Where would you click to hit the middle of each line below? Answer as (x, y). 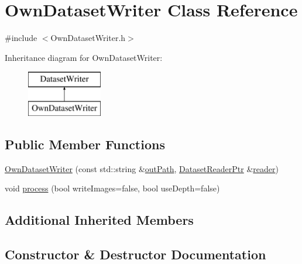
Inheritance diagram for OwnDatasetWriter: (84, 57)
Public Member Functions (85, 144)
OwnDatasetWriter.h (88, 38)
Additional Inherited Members (99, 220)
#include (21, 38)
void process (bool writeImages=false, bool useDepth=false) (112, 188)
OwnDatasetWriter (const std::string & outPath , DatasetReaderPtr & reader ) (142, 168)
